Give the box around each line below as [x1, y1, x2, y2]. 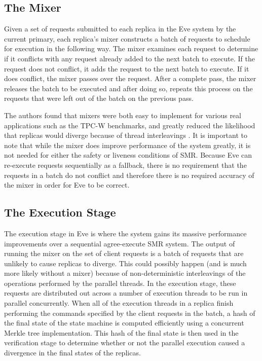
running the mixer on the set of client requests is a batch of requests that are [4, 248, 244, 259]
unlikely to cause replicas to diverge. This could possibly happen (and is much [4, 258, 247, 268]
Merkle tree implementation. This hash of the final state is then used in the [4, 327, 239, 338]
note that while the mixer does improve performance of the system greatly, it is [4, 139, 251, 150]
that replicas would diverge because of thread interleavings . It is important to [4, 130, 248, 140]
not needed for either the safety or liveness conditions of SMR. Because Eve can [4, 150, 252, 160]
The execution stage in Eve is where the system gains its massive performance [4, 228, 247, 238]
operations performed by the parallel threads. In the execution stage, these [4, 277, 236, 288]
